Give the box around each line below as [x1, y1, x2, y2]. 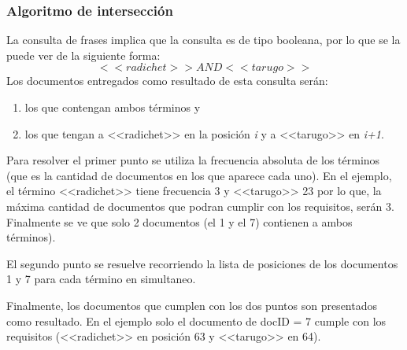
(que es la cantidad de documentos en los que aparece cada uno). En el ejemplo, [6, 167, 392, 183]
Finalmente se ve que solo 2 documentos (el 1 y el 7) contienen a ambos [6, 213, 353, 230]
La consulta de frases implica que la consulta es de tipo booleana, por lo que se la [6, 31, 401, 48]
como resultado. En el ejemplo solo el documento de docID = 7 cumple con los [6, 312, 387, 329]
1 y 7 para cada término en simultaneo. [6, 271, 196, 287]
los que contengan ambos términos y [24, 99, 201, 115]
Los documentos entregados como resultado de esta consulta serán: [6, 72, 328, 89]
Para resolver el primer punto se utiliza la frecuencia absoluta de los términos [6, 152, 380, 168]
